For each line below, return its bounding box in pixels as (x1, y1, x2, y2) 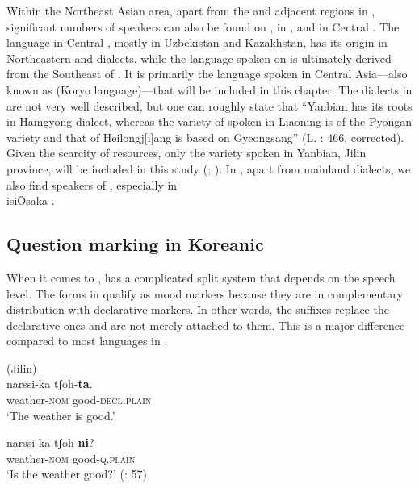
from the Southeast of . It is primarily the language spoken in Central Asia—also (6, 65, 408, 82)
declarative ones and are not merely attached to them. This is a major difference (6, 316, 405, 333)
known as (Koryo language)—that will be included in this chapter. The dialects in (6, 81, 413, 98)
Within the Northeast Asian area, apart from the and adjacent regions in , (6, 2, 375, 19)
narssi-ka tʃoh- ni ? (6, 434, 94, 451)
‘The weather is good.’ (6, 407, 115, 423)
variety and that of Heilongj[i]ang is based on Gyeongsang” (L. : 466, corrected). (6, 128, 404, 145)
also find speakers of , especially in (6, 176, 178, 193)
